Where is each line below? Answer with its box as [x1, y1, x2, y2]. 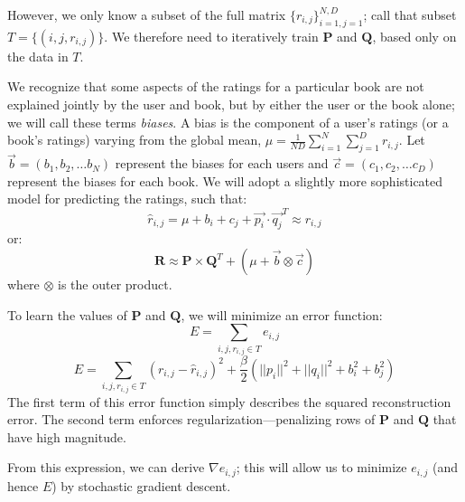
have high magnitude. [7, 427, 126, 446]
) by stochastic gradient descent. [51, 476, 231, 495]
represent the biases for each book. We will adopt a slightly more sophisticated [7, 171, 443, 190]
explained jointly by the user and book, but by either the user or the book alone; [7, 94, 455, 113]
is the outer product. [58, 275, 172, 294]
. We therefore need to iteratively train [104, 26, 319, 45]
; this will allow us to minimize [236, 458, 407, 477]
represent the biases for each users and [115, 154, 329, 173]
